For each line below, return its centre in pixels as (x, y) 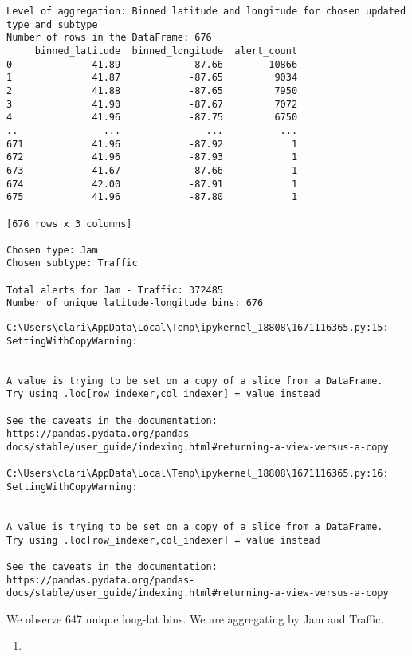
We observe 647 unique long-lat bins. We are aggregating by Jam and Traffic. (195, 618)
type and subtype (52, 24)
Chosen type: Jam (52, 250)
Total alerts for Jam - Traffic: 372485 (115, 290)
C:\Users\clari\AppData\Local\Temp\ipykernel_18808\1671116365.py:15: (198, 328)
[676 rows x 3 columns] (69, 224)
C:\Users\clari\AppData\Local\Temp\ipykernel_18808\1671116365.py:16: (198, 474)
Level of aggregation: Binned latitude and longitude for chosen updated (206, 11)
